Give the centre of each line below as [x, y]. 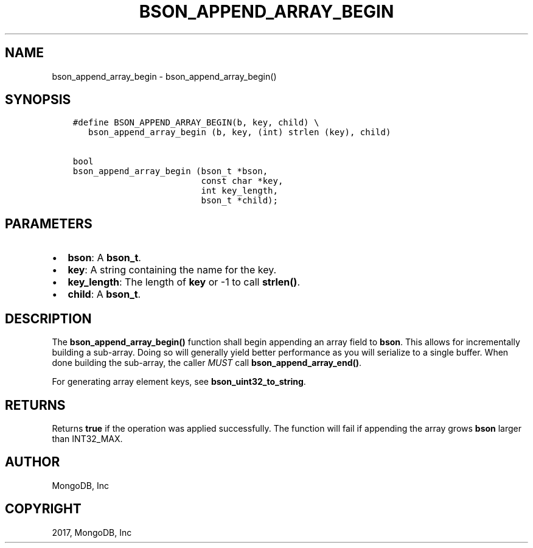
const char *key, [242, 181]
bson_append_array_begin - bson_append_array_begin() [164, 76]
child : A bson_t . [104, 294]
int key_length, [239, 191]
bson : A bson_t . [104, 258]
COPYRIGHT [43, 509]
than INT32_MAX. [87, 438]
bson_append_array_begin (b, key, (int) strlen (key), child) [240, 132]
